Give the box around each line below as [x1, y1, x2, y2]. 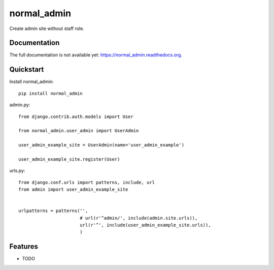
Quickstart [9, 65, 44, 74]
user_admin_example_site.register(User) [18, 156, 120, 162]
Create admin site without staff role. [9, 25, 85, 32]
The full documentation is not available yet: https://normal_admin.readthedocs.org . [9, 52, 183, 58]
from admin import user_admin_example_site [18, 187, 128, 193]
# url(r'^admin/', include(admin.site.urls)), [79, 215, 198, 221]
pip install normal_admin [18, 91, 83, 96]
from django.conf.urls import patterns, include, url [18, 179, 155, 185]
